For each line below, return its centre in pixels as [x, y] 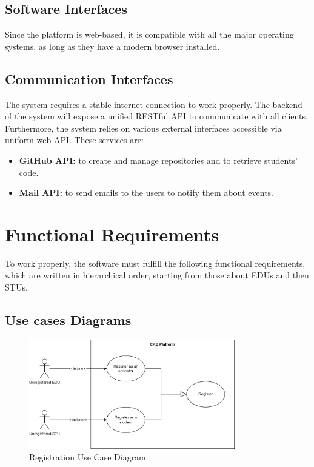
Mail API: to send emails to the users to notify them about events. [146, 193]
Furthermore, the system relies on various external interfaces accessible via [143, 128]
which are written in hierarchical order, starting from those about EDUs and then [157, 275]
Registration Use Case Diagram [88, 457]
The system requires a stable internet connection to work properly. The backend [154, 104]
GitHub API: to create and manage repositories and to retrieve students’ [158, 160]
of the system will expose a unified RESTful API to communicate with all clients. [156, 116]
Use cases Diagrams [68, 320]
